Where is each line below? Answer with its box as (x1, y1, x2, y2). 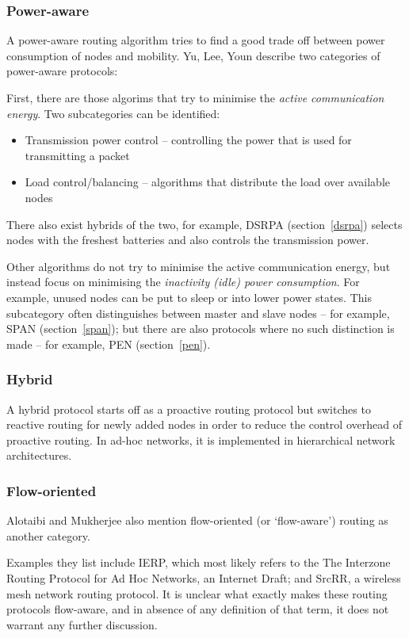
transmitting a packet (25, 147, 130, 163)
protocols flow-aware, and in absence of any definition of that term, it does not (6, 601, 389, 617)
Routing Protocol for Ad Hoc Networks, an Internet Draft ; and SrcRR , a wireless (6, 569, 401, 586)
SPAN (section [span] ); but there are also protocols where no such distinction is (6, 320, 395, 337)
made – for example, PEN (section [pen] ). (6, 335, 211, 352)
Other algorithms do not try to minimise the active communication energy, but (6, 258, 391, 274)
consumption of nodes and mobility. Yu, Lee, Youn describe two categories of (6, 47, 380, 63)
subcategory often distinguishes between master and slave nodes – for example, (6, 304, 390, 321)
